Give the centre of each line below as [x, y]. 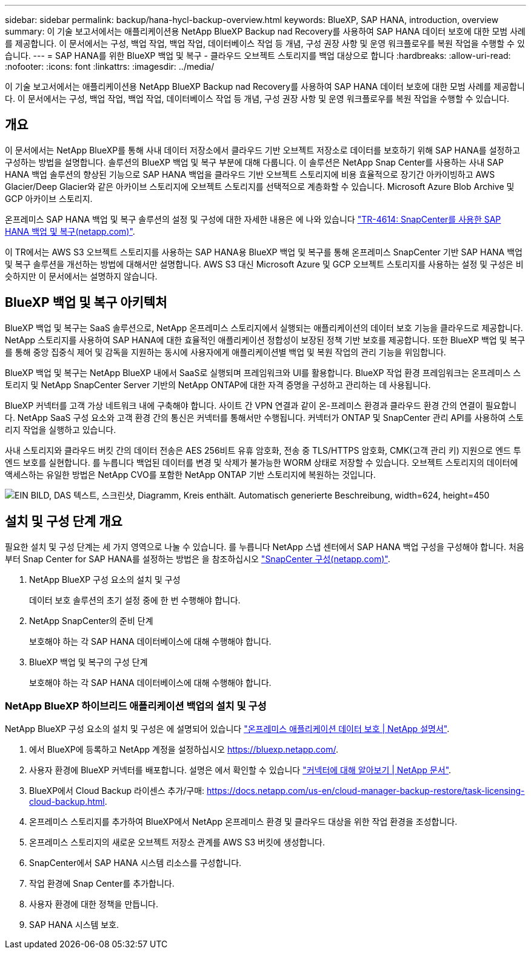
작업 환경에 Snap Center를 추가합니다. [102, 884]
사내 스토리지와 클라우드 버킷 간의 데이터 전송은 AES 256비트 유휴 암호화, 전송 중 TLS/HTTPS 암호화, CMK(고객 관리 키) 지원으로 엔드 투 [263, 450]
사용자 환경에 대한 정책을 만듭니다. [94, 904]
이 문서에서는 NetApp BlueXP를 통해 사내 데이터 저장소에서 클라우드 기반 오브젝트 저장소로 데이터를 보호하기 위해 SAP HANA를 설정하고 [263, 150]
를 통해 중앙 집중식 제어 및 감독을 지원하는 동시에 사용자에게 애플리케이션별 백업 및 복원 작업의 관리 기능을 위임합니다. [225, 352]
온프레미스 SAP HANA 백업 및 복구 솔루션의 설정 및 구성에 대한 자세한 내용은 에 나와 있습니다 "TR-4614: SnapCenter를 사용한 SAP [253, 219]
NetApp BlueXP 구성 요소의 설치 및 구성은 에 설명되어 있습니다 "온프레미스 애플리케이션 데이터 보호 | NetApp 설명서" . [227, 729]
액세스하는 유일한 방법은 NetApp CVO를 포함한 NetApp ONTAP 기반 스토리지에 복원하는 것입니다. [190, 474]
